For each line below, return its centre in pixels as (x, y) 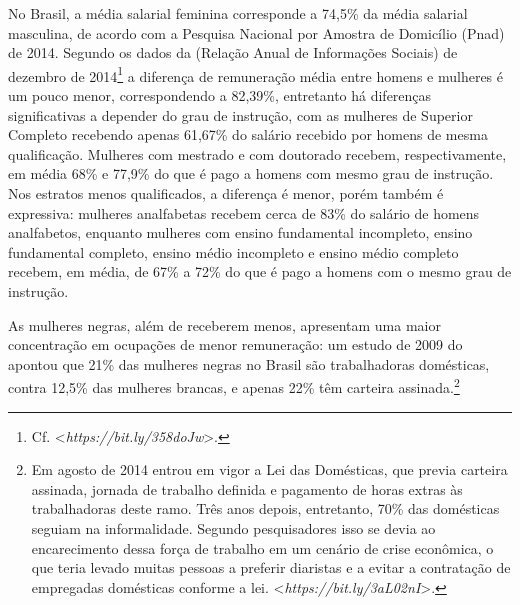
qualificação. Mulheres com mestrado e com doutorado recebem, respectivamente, (257, 153)
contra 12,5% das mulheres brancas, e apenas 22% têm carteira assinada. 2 (234, 385)
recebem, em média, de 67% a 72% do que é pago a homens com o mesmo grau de (260, 271)
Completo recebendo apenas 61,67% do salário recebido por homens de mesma (248, 134)
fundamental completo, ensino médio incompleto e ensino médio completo (233, 251)
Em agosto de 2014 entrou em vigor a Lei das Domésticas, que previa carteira (269, 469)
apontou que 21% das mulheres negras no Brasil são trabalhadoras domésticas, (249, 363)
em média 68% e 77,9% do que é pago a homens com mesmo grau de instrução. (251, 173)
